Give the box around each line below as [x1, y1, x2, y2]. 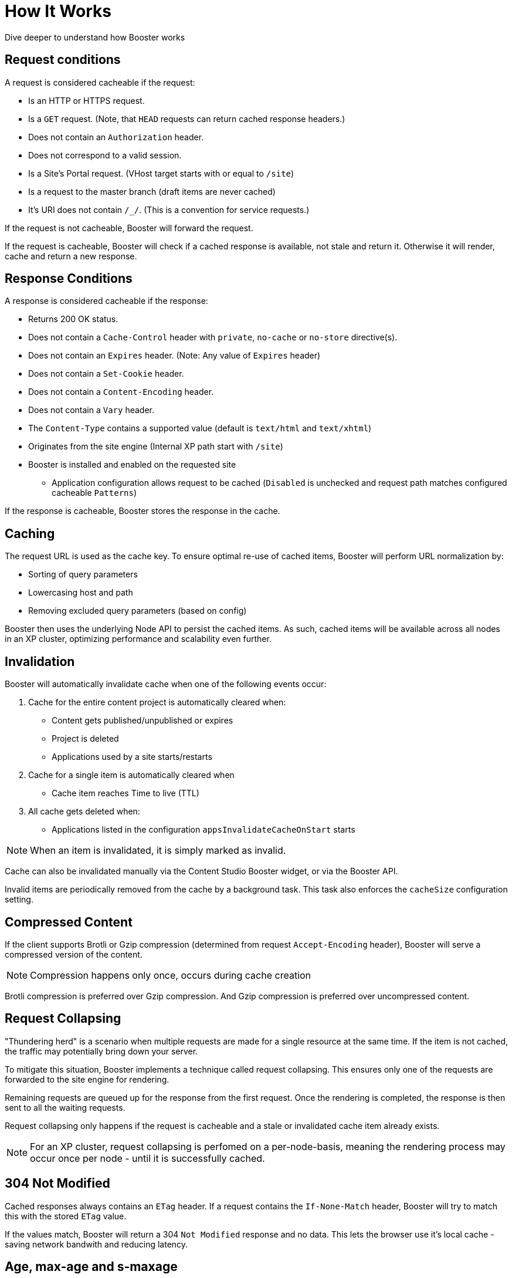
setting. [5, 894, 33, 905]
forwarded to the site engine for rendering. [5, 1074, 169, 1084]
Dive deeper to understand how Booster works [5, 32, 185, 42]
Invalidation [5, 654, 75, 669]
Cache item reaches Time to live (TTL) [52, 788, 199, 799]
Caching [5, 526, 55, 541]
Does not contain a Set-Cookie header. [28, 368, 184, 379]
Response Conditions [5, 271, 133, 286]
